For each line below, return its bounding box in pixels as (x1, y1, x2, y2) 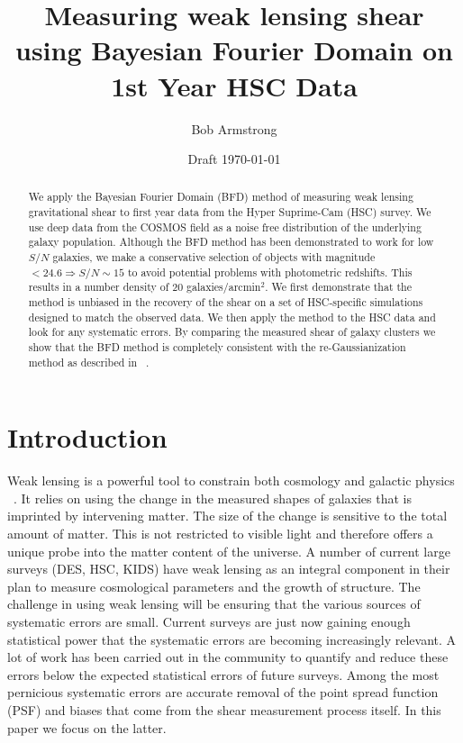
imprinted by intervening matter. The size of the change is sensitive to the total (7, 506, 448, 525)
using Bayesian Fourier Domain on (14, 32, 454, 68)
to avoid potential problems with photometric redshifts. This (127, 264, 413, 279)
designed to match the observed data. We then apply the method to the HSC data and (28, 309, 436, 324)
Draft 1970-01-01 (187, 150, 281, 168)
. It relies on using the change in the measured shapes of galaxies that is (14, 488, 412, 507)
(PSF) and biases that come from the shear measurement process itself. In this (7, 701, 441, 720)
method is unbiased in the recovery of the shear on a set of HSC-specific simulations (28, 294, 423, 310)
